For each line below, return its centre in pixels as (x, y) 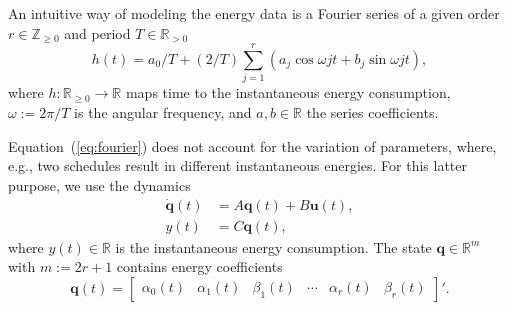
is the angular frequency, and (163, 111)
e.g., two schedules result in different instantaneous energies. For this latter (238, 165)
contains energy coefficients (199, 266)
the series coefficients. (372, 111)
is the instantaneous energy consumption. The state (273, 246)
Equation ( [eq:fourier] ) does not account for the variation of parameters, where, (252, 145)
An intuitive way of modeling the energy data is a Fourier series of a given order (254, 13)
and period (97, 32)
